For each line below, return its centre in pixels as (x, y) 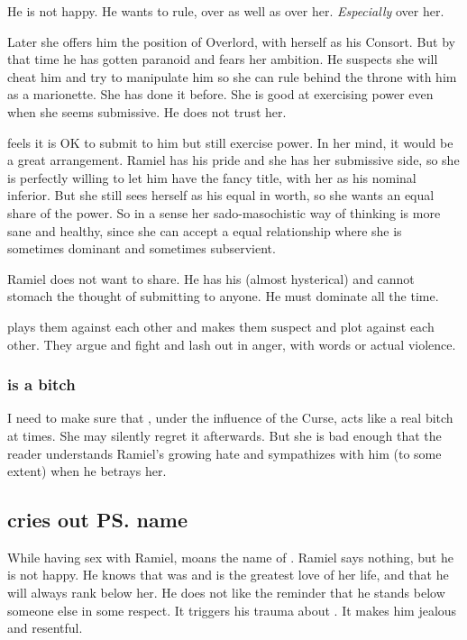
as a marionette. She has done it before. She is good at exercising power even (220, 94)
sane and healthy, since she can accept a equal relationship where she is (205, 230)
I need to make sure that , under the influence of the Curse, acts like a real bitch (230, 418)
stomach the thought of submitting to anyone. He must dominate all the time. (223, 296)
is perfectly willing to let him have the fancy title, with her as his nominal (212, 177)
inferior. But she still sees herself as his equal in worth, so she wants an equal (221, 195)
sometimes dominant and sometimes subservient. (142, 248)
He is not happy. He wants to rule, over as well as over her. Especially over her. (226, 11)
